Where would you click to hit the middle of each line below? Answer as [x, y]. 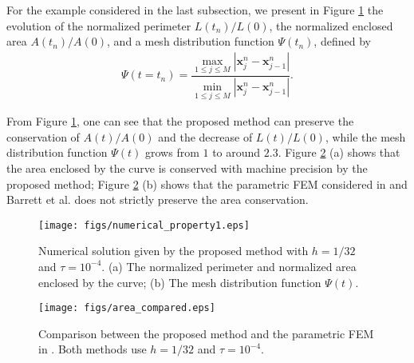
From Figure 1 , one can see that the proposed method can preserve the [180, 121]
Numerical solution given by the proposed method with [173, 251]
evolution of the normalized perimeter [99, 25]
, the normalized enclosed [331, 25]
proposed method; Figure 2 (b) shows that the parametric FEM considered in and [207, 183]
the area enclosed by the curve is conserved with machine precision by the [187, 168]
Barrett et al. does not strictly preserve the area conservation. [158, 199]
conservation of [43, 136]
